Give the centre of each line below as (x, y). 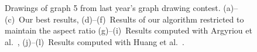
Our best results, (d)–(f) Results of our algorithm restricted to (131, 19)
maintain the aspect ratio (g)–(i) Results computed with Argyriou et (128, 30)
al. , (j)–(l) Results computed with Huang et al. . (95, 41)
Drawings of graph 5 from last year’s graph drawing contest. (113, 8)
